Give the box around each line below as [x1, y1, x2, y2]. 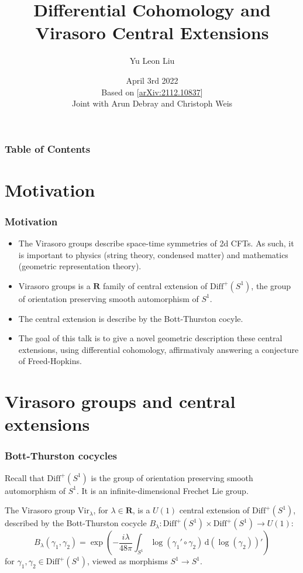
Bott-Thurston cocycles [5, 448, 117, 463]
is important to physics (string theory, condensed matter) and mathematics [18, 248, 288, 260]
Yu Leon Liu [129, 54, 175, 67]
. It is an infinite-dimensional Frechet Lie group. [76, 484, 249, 496]
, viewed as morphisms [87, 555, 168, 567]
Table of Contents [5, 141, 91, 156]
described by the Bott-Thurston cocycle [5, 517, 147, 529]
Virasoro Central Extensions [35, 20, 269, 44]
